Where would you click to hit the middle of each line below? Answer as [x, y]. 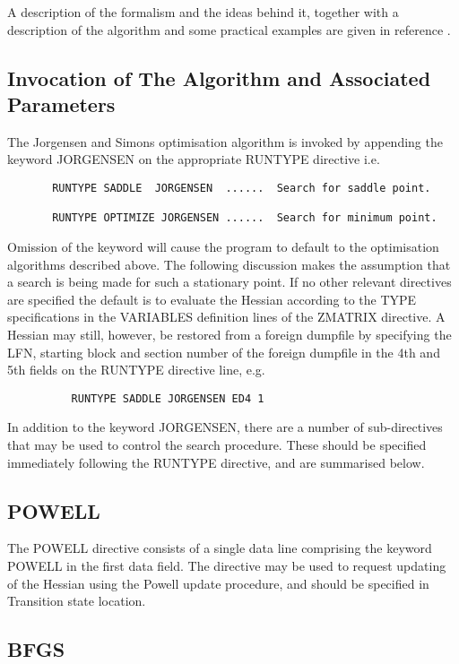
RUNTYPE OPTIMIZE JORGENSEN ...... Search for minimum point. [245, 218]
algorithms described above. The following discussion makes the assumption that [229, 264]
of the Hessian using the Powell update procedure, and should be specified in [218, 583]
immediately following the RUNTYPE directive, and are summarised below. [216, 462]
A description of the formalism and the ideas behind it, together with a [203, 12]
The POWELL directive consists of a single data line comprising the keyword [220, 548]
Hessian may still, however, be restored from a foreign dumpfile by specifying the [229, 334]
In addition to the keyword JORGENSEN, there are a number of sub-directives [225, 427]
